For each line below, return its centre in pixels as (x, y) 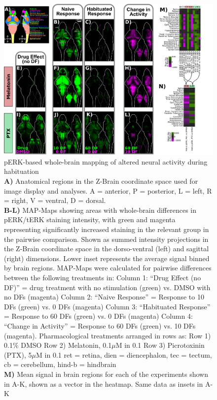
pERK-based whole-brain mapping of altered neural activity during (106, 161)
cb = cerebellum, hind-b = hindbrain (60, 364)
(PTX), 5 (18, 354)
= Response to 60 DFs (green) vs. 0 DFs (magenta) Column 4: (98, 316)
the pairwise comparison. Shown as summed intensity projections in (106, 239)
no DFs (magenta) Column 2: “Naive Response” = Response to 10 (104, 297)
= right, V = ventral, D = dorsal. (55, 200)
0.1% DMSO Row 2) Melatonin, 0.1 (58, 345)
